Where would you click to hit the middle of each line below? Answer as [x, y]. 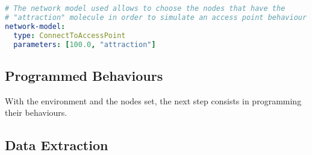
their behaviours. [36, 112]
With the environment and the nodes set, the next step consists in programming [153, 100]
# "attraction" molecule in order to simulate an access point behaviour [156, 17]
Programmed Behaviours [84, 75]
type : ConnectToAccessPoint [70, 35]
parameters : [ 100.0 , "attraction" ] [85, 44]
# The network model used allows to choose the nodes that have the [145, 8]
